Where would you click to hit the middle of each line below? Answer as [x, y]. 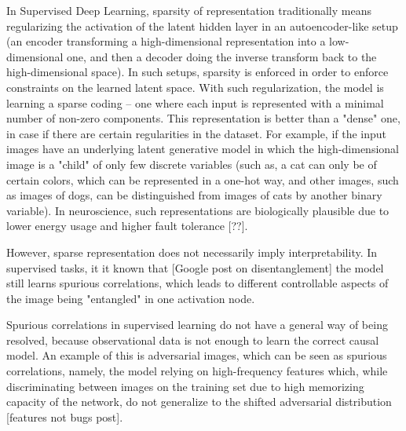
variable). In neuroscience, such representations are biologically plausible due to [198, 210]
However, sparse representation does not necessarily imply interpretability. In [192, 252]
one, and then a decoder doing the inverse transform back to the [222, 56]
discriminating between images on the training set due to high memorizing [185, 386]
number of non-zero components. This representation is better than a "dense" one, [203, 118]
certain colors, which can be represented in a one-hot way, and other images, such [203, 179]
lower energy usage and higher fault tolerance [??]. [127, 226]
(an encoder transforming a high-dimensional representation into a [166, 41]
